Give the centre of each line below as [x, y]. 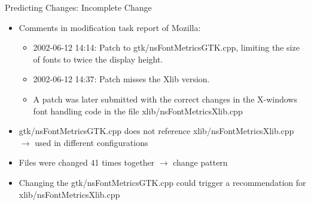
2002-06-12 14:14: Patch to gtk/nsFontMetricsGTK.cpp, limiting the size [166, 47]
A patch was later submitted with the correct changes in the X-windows [165, 99]
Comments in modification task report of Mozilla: [110, 27]
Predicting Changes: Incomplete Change [78, 7]
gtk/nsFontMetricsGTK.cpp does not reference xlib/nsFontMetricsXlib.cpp [156, 131]
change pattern [200, 162]
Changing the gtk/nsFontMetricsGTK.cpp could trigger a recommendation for [162, 182]
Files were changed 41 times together [87, 162]
